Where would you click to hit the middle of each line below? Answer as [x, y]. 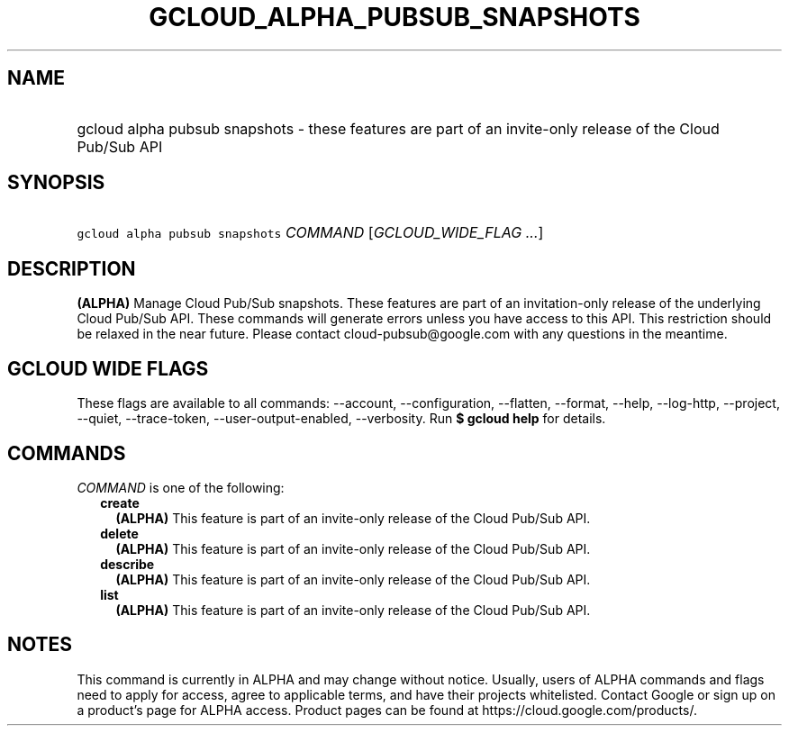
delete [119, 533]
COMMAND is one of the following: [181, 487]
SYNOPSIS [56, 183]
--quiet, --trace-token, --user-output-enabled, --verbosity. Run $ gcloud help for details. [341, 419]
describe [127, 564]
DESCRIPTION [72, 268]
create [120, 502]
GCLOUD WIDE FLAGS [108, 368]
